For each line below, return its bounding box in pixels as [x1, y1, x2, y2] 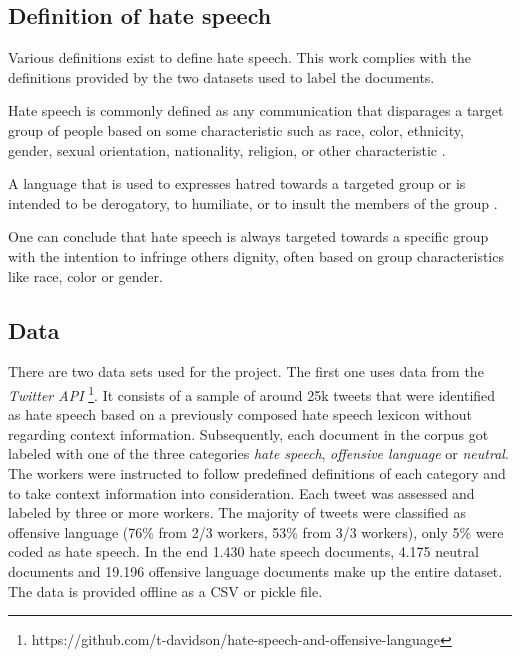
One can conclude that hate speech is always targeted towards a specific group [8, 226, 489, 247]
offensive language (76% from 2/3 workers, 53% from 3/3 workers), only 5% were [8, 521, 504, 542]
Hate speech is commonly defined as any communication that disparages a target [8, 100, 504, 121]
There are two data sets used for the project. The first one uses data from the [8, 361, 484, 382]
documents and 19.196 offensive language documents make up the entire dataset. [8, 560, 503, 581]
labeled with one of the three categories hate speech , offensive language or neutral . [8, 443, 509, 464]
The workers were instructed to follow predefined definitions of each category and [8, 462, 506, 483]
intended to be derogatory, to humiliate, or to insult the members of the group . [8, 192, 498, 213]
